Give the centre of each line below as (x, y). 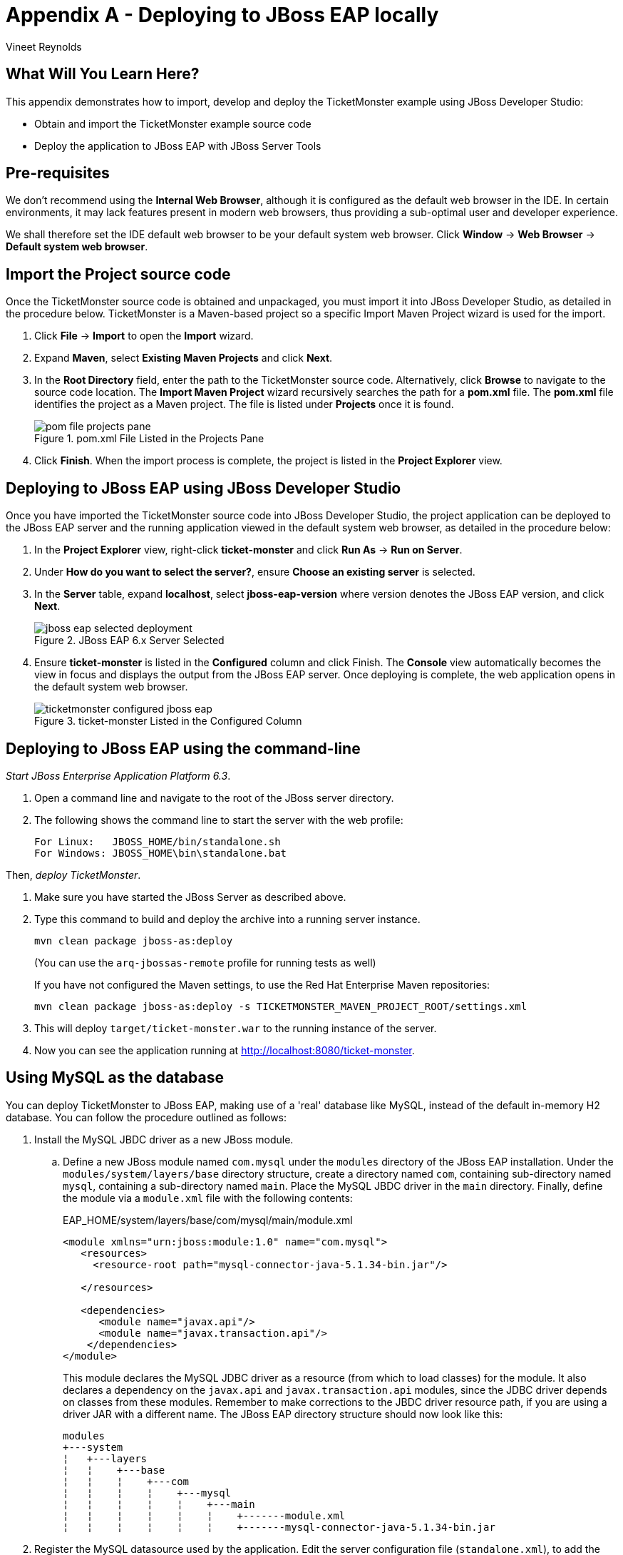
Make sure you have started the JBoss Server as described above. (190, 897)
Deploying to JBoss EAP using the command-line (183, 748)
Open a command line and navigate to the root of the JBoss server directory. (214, 797)
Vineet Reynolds (44, 46)
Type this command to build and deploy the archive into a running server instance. (227, 919)
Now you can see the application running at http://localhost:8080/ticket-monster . (225, 1050)
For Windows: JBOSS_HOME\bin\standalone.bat (161, 853)
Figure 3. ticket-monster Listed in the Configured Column (168, 721)
